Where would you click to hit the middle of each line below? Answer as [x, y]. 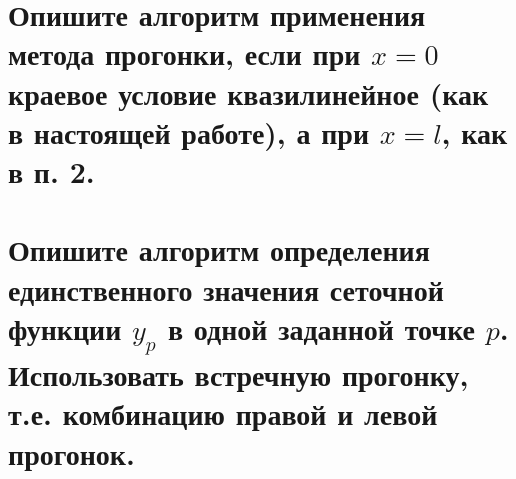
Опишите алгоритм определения [219, 249]
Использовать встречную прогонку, [238, 374]
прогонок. [71, 452]
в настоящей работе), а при [189, 131]
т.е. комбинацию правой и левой [223, 413]
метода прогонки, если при [184, 53]
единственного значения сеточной [226, 288]
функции [65, 327]
